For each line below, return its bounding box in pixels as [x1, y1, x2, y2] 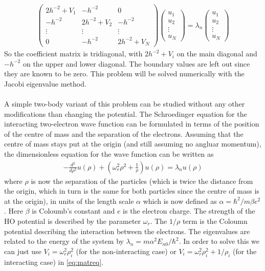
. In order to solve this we [179, 236, 260, 246]
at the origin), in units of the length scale [4, 195, 134, 206]
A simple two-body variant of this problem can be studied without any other [4, 98, 245, 109]
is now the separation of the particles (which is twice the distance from [31, 175, 253, 186]
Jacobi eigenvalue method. [4, 78, 86, 89]
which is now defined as [143, 195, 217, 206]
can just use [4, 245, 41, 256]
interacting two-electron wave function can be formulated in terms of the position [4, 118, 259, 129]
